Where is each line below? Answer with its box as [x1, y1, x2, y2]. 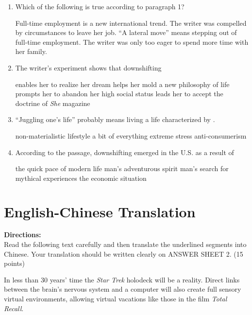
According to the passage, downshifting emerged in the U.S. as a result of [15, 147, 234, 157]
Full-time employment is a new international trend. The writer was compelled [15, 17, 247, 28]
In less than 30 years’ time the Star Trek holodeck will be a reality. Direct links [4, 274, 240, 284]
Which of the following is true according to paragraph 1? [15, 1, 185, 11]
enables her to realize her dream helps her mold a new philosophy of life [15, 79, 230, 89]
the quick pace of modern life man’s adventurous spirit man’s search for [15, 163, 229, 174]
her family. [15, 46, 47, 56]
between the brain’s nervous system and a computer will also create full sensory [4, 284, 241, 294]
